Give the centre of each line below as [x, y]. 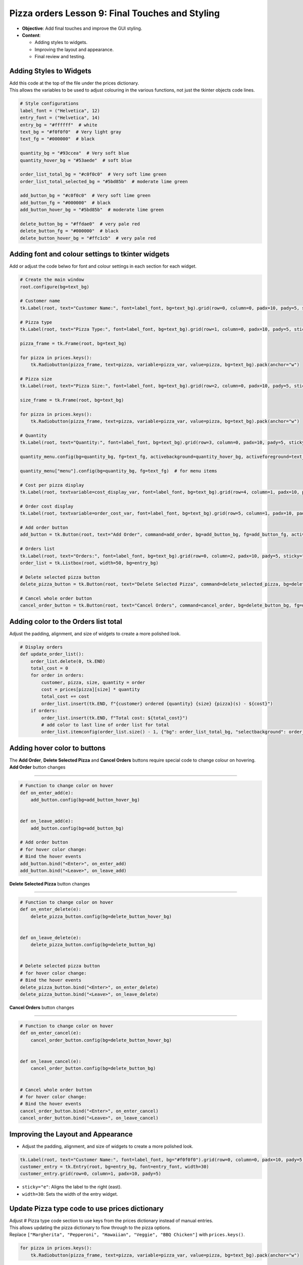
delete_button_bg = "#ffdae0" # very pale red [80, 224]
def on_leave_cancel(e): [51, 1061]
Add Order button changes [37, 767]
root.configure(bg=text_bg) [55, 287]
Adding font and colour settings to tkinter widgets [89, 254]
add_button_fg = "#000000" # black [65, 203]
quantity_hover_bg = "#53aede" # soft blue [76, 160]
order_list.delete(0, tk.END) [68, 661]
